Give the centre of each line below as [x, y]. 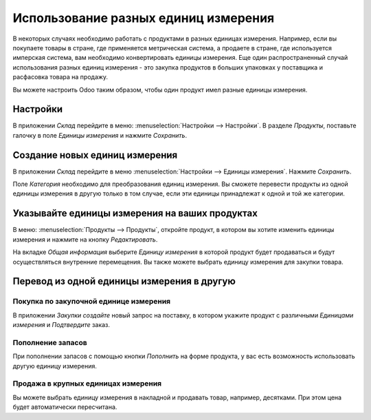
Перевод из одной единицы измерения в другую [124, 281]
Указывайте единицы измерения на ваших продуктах [135, 213]
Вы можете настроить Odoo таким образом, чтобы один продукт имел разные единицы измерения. [160, 90]
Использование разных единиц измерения [144, 18]
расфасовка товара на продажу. [60, 77]
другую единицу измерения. [55, 366]
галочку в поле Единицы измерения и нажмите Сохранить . [100, 135]
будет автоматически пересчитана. [65, 407]
